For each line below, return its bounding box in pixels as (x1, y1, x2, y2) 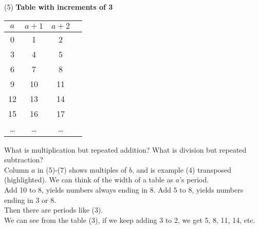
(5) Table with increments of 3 (4, 2, 113, 12)
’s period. (179, 174, 209, 185)
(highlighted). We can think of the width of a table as (4, 174, 174, 185)
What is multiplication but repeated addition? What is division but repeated (4, 144, 247, 155)
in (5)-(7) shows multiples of (37, 164, 127, 175)
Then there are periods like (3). (4, 204, 103, 215)
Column (4, 164, 29, 175)
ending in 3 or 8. (4, 194, 57, 205)
